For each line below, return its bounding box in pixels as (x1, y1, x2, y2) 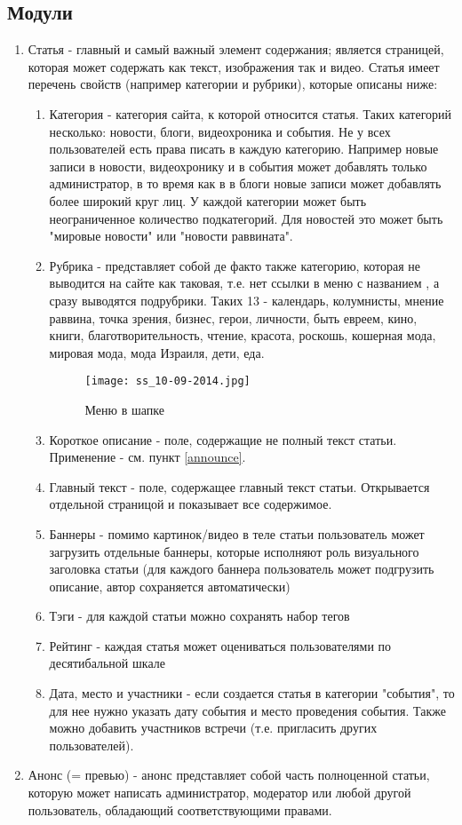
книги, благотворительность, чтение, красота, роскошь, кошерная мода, (49, 326, 436, 345)
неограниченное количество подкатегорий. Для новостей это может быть (49, 209, 443, 227)
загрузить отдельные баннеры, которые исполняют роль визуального (49, 542, 419, 560)
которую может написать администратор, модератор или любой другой (28, 783, 411, 802)
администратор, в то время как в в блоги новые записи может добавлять (49, 174, 442, 193)
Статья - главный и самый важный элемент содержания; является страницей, (28, 40, 444, 59)
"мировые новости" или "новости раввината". (49, 226, 293, 245)
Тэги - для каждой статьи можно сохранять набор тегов (49, 607, 350, 625)
